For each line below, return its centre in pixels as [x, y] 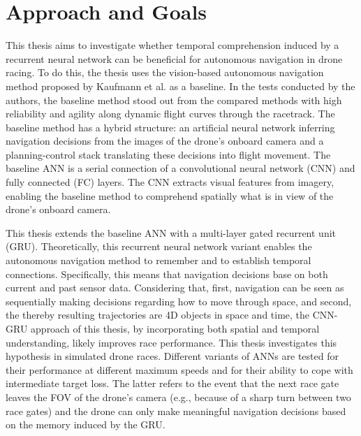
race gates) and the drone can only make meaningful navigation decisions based [176, 410]
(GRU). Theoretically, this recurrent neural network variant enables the [159, 246]
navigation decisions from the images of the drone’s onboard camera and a [165, 141]
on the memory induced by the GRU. [86, 424]
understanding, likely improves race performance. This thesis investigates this [171, 342]
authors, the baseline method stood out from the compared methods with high [174, 100]
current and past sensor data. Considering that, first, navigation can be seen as [175, 288]
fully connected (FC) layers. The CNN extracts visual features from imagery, [170, 182]
